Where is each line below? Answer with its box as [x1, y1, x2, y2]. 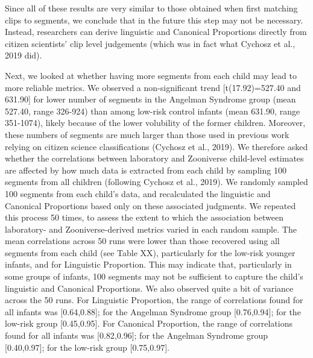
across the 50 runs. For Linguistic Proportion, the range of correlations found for [5, 294, 303, 306]
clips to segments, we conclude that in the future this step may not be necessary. [5, 13, 303, 26]
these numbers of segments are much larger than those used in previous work [5, 128, 289, 140]
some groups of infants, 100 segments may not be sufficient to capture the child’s [5, 270, 303, 283]
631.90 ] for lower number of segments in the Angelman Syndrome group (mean [5, 93, 296, 105]
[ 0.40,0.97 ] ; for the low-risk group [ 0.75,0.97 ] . [5, 341, 169, 353]
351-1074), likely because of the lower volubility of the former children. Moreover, [5, 116, 306, 129]
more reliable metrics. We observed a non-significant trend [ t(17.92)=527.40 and [5, 81, 301, 93]
